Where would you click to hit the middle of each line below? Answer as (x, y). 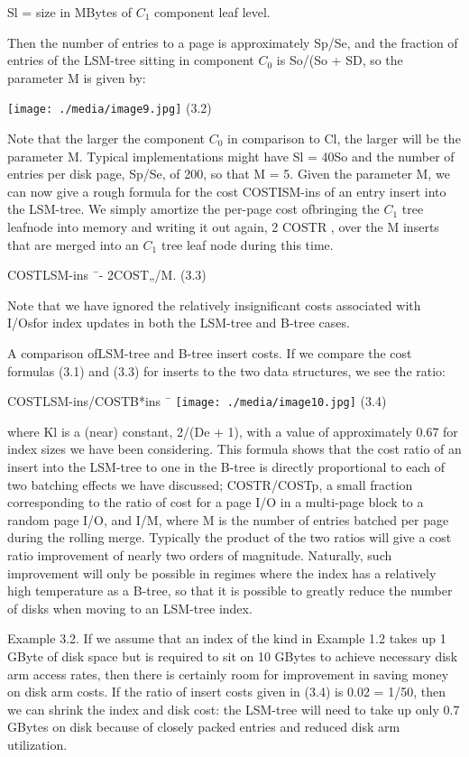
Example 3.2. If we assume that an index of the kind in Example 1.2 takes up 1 (227, 638)
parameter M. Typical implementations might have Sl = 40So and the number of (231, 156)
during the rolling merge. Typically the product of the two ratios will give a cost (230, 537)
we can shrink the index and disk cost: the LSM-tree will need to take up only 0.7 (234, 709)
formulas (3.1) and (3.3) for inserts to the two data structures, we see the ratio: (226, 370)
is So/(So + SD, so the (340, 60)
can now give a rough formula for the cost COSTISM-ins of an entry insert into (227, 191)
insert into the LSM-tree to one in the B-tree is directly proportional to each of (226, 466)
